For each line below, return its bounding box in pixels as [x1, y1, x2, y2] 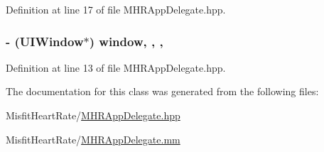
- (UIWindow [6, 32, 84, 50]
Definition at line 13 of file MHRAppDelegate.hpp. [6, 60, 226, 75]
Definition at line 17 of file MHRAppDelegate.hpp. [6, 2, 226, 16]
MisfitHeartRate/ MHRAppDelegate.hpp [6, 108, 180, 122]
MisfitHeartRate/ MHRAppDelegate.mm [6, 131, 180, 146]
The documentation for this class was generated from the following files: [6, 84, 319, 99]
